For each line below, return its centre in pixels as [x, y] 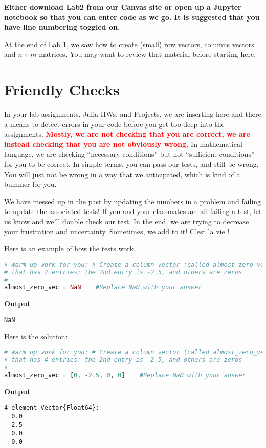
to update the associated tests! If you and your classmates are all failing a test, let [133, 211]
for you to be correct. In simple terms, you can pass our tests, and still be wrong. [131, 164]
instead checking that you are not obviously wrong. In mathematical [123, 144]
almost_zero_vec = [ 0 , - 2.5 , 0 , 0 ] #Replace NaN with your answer [125, 375]
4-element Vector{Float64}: [52, 408]
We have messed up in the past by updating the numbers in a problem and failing [133, 201]
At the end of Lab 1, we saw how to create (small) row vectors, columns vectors [129, 44]
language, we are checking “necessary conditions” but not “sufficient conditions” [129, 154]
